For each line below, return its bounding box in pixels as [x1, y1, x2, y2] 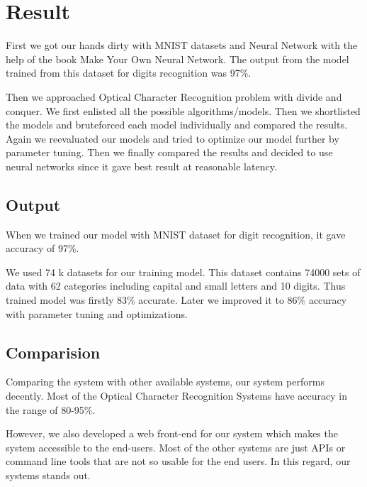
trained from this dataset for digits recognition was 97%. [6, 65, 252, 80]
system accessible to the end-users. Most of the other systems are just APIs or [6, 439, 346, 454]
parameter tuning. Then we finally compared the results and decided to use [6, 145, 333, 160]
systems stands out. [6, 468, 91, 482]
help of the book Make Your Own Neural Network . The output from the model [6, 51, 349, 66]
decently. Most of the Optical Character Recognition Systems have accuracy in [6, 388, 347, 403]
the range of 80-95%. [6, 402, 96, 417]
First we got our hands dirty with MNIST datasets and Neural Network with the [6, 38, 358, 53]
